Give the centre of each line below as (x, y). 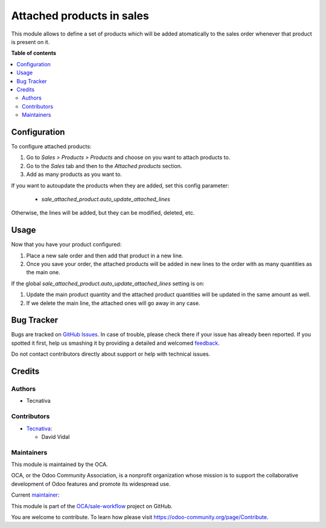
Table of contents (34, 53)
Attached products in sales (80, 16)
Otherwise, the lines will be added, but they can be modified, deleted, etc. (103, 213)
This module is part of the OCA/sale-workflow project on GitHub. (92, 506)
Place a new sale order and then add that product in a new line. (105, 256)
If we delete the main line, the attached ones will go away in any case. (113, 303)
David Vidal (56, 436)
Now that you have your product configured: (66, 245)
